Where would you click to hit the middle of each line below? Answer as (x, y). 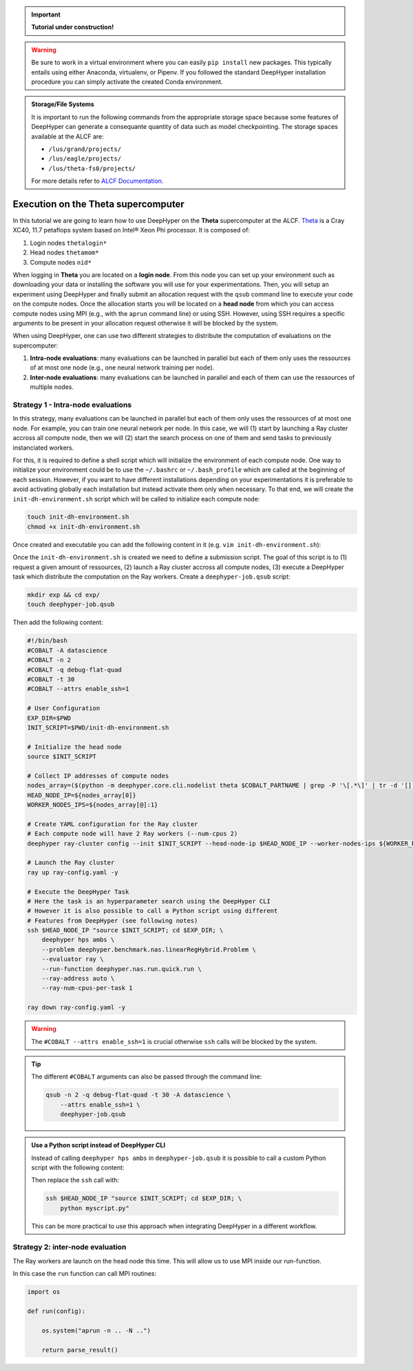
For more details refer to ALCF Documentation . (97, 181)
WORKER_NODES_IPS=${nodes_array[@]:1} (93, 805)
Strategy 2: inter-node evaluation (70, 1247)
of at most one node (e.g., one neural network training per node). (122, 368)
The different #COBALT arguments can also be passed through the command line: (147, 1077)
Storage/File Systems (63, 104)
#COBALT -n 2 (49, 660)
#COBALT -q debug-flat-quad (74, 670)
